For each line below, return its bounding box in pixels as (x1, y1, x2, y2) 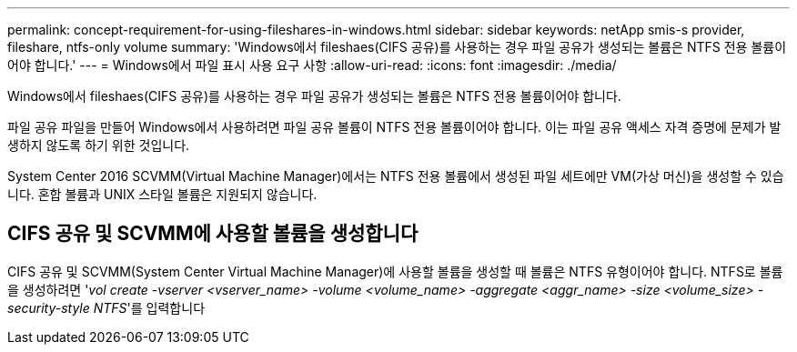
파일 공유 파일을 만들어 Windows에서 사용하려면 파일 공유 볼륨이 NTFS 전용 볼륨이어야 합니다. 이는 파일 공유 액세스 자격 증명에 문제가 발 (7, 119, 782, 135)
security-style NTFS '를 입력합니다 (7, 299, 206, 316)
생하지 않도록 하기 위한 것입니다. (7, 137, 190, 153)
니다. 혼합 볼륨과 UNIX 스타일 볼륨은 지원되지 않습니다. (7, 186, 318, 202)
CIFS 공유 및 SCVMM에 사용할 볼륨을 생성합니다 (7, 222, 419, 246)
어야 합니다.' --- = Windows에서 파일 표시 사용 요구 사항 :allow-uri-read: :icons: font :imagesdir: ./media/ (7, 57, 617, 73)
